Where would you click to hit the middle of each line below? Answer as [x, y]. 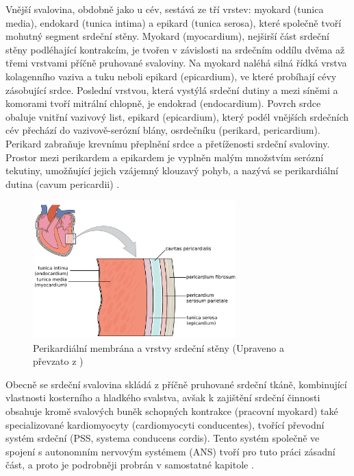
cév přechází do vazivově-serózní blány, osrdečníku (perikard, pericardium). [163, 130]
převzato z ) [58, 361]
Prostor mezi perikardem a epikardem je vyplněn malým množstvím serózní [165, 157]
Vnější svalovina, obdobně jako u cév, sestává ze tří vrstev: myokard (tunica [165, 9]
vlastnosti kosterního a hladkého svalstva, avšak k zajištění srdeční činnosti [163, 397]
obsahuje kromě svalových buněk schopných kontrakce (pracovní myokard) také [172, 411]
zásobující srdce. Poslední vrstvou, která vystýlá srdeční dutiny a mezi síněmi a [172, 90]
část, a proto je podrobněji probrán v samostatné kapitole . [130, 465]
